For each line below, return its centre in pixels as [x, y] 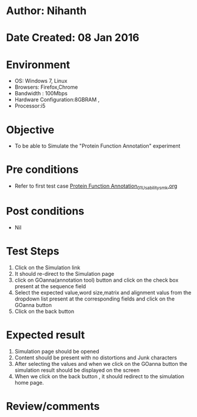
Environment [38, 64]
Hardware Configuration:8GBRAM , [57, 100]
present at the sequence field [50, 286]
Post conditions [45, 211]
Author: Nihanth [46, 11]
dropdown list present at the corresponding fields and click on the [95, 299]
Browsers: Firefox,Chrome [46, 87]
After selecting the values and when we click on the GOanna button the [101, 363]
